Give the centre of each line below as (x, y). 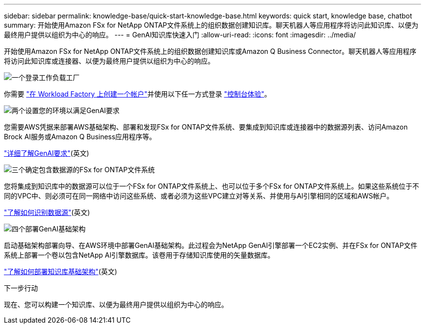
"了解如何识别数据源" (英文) (47, 212)
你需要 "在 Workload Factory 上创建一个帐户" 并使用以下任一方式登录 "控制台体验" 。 (138, 94)
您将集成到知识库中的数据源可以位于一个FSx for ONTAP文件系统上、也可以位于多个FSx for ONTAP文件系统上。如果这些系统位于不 (212, 186)
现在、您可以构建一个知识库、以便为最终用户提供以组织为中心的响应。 (116, 304)
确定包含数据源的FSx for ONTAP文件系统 (90, 170)
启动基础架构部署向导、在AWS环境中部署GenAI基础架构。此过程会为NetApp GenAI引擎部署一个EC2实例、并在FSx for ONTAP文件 (211, 245)
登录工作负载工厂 (52, 77)
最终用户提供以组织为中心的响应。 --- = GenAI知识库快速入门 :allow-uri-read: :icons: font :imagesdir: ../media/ (180, 35)
